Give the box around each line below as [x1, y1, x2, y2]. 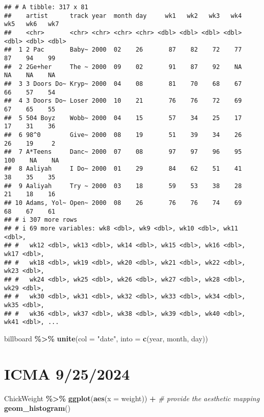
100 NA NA [4, 156, 59, 164]
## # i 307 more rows [4, 216, 78, 224]
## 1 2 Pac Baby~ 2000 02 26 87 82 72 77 [4, 46, 242, 54]
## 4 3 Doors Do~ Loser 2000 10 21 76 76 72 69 [4, 97, 242, 105]
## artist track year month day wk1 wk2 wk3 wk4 [4, 12, 242, 19]
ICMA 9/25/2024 [4, 363, 130, 384]
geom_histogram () [4, 403, 70, 413]
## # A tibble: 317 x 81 [4, 4, 88, 11]
